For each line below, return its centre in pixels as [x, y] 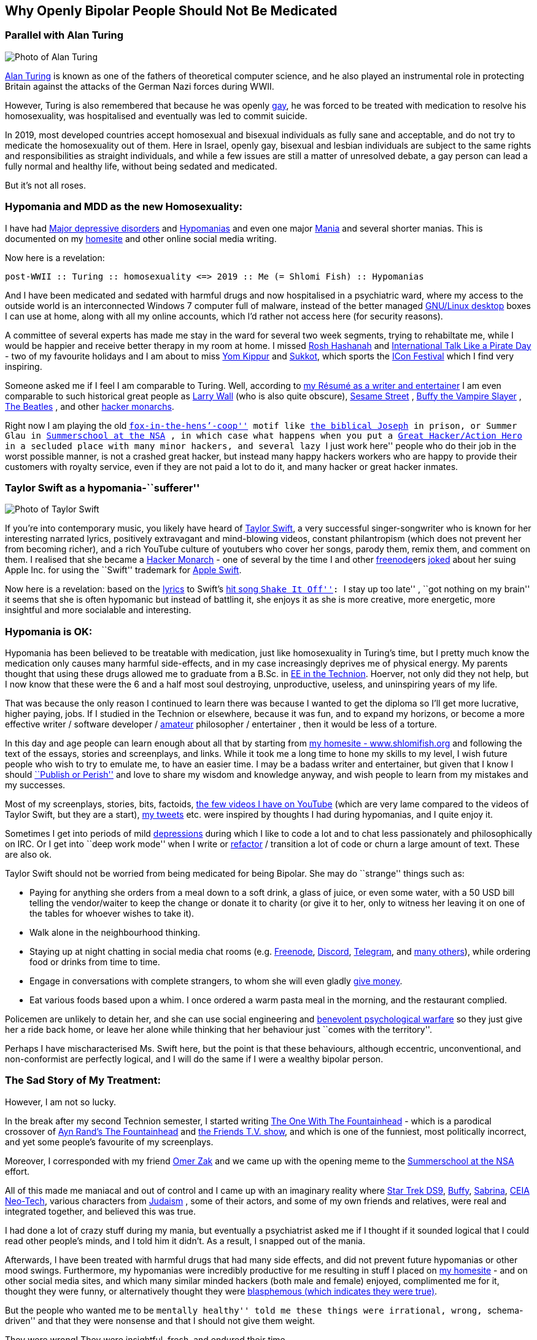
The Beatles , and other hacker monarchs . [90, 406]
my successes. [35, 785]
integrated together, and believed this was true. [100, 1211]
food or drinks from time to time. [95, 962]
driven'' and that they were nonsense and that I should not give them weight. [160, 1320]
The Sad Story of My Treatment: [83, 1080]
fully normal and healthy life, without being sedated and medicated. [141, 166]
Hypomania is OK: [49, 631]
